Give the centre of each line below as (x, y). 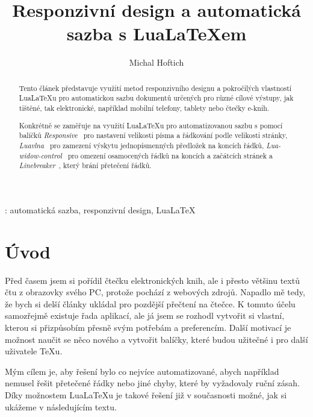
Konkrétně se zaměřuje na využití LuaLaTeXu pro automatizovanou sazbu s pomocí (151, 125)
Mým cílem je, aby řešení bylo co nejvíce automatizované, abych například (142, 371)
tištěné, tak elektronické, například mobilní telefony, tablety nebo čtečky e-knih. (144, 108)
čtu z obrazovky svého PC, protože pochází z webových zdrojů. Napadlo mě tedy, (155, 292)
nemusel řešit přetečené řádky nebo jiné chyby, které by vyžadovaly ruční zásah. (153, 383)
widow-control (40, 155)
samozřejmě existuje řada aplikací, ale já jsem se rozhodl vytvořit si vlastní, (145, 315)
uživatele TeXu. (34, 351)
